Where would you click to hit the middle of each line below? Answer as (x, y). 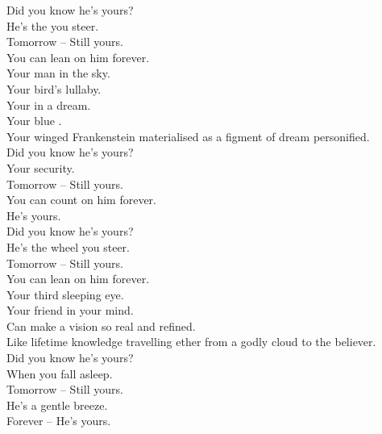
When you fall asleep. (60, 373)
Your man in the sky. (58, 73)
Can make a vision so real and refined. (101, 325)
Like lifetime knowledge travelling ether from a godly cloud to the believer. (191, 342)
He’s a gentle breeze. (57, 405)
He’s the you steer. (53, 25)
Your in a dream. (49, 104)
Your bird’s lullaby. (54, 88)
